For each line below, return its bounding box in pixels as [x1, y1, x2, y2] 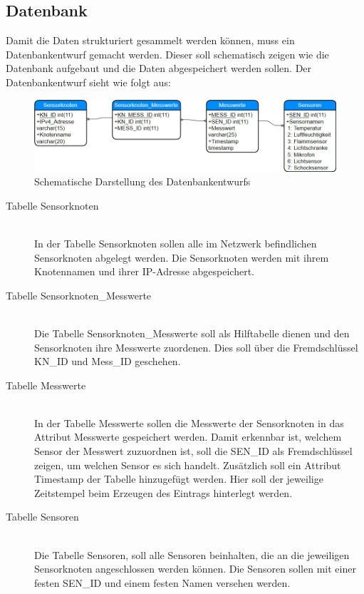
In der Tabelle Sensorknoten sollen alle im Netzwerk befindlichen [34, 235, 317, 250]
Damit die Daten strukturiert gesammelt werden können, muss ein [6, 33, 295, 48]
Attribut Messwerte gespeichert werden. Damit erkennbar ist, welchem [34, 429, 342, 444]
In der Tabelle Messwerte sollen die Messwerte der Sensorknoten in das [34, 415, 344, 430]
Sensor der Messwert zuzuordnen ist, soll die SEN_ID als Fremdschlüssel [34, 444, 353, 459]
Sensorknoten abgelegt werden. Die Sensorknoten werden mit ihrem [34, 250, 329, 265]
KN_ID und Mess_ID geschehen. [34, 354, 181, 369]
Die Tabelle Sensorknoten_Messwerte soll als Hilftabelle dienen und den [34, 325, 350, 340]
